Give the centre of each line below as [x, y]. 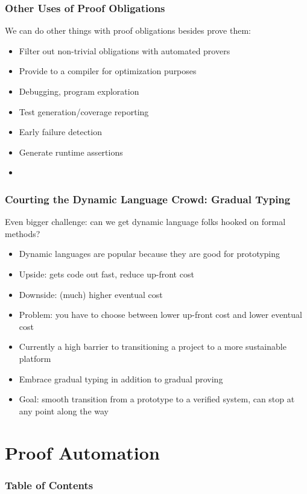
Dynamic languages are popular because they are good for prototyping [150, 254]
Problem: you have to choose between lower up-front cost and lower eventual [160, 315]
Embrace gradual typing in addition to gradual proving [121, 378]
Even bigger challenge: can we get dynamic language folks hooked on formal [145, 222]
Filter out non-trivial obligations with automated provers [125, 50]
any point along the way [64, 410]
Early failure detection [60, 132]
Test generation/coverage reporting [84, 111]
